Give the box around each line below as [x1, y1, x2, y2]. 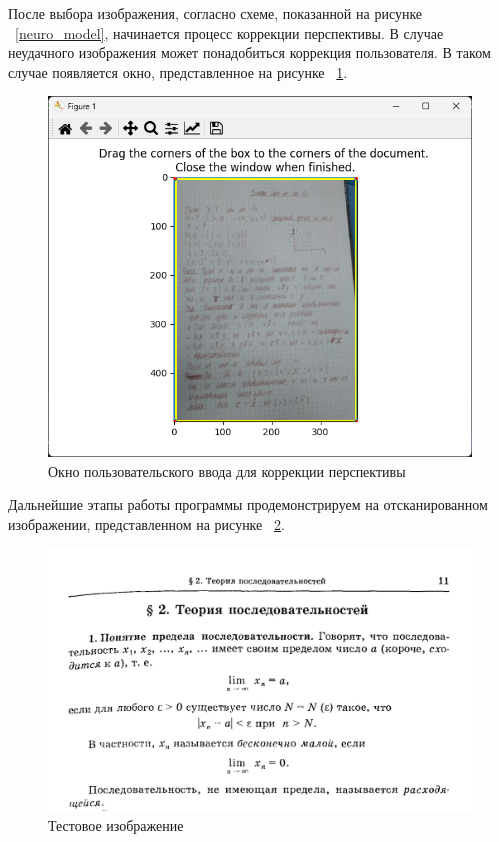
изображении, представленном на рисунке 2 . [8, 513, 285, 534]
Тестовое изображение [48, 814, 184, 835]
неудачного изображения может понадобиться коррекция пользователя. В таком [8, 42, 491, 63]
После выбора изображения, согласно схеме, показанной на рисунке [8, 3, 423, 23]
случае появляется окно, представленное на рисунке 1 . [8, 61, 348, 82]
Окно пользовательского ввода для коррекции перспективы [48, 460, 406, 481]
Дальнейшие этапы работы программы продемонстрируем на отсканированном [8, 494, 488, 515]
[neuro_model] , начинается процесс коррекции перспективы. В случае [15, 22, 444, 43]
